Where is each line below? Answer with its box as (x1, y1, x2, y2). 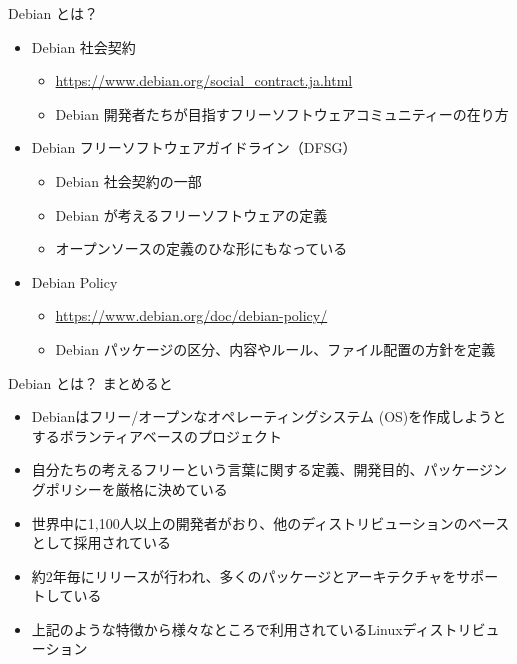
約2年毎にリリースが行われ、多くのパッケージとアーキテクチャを (31, 565, 457, 586)
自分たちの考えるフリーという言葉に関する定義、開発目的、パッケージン (31, 459, 508, 480)
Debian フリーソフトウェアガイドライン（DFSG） (31, 137, 357, 158)
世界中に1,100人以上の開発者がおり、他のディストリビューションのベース (31, 512, 510, 533)
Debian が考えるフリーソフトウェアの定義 (55, 204, 328, 225)
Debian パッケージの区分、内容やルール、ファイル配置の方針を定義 (55, 338, 496, 359)
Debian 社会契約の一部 (55, 170, 202, 191)
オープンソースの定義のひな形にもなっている (55, 238, 348, 259)
